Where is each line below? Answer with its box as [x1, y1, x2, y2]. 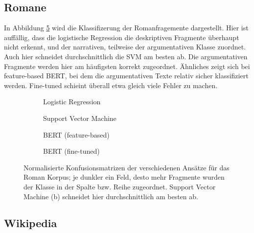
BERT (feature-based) [43, 129, 110, 140]
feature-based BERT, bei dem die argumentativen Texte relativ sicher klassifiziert [4, 70, 249, 81]
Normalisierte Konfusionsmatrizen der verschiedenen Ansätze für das [23, 162, 230, 172]
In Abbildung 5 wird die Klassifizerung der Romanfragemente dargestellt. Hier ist [4, 23, 249, 33]
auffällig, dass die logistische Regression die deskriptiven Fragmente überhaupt [4, 32, 239, 42]
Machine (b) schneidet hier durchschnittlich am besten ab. [23, 191, 198, 201]
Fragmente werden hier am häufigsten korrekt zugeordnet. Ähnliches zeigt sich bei [4, 61, 250, 71]
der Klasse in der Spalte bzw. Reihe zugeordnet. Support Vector [23, 181, 216, 191]
